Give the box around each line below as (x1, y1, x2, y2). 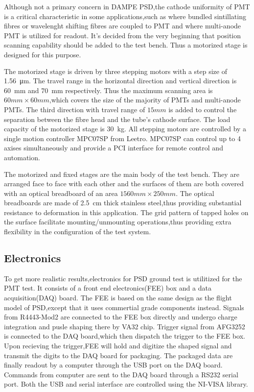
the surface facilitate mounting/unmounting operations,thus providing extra (4, 217, 231, 227)
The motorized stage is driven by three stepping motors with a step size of (4, 66, 227, 76)
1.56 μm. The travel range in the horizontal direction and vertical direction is (4, 75, 237, 86)
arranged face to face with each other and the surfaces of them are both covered (4, 178, 244, 189)
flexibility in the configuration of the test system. (4, 226, 151, 237)
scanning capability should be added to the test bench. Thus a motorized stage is (4, 40, 248, 50)
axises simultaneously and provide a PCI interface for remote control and (4, 143, 223, 153)
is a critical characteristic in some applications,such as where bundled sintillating (4, 11, 246, 21)
